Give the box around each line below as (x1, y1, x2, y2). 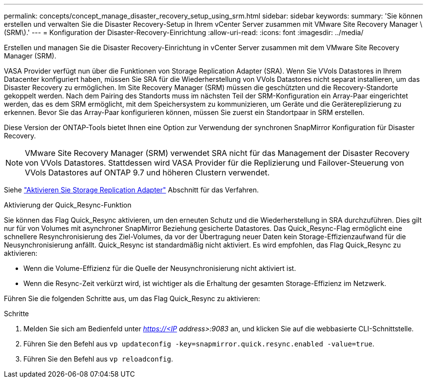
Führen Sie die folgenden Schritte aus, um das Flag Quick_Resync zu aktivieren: (4, 294, 260, 303)
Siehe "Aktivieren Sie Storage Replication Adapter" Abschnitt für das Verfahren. (4, 186, 259, 194)
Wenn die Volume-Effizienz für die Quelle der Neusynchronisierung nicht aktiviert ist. (23, 264, 296, 272)
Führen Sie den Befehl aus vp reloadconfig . (23, 355, 173, 363)
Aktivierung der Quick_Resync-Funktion (4, 201, 132, 209)
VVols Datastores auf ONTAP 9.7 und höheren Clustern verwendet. (25, 168, 270, 177)
